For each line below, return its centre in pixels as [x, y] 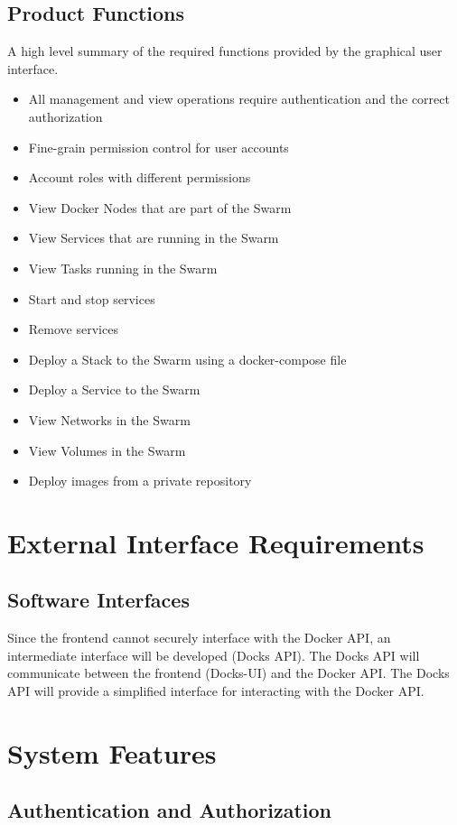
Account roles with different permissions [140, 177]
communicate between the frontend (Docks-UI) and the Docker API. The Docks [228, 673]
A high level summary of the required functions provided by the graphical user [225, 51]
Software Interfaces [98, 600]
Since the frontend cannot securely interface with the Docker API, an [199, 638]
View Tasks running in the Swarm [123, 268]
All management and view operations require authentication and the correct [239, 99]
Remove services [73, 329]
